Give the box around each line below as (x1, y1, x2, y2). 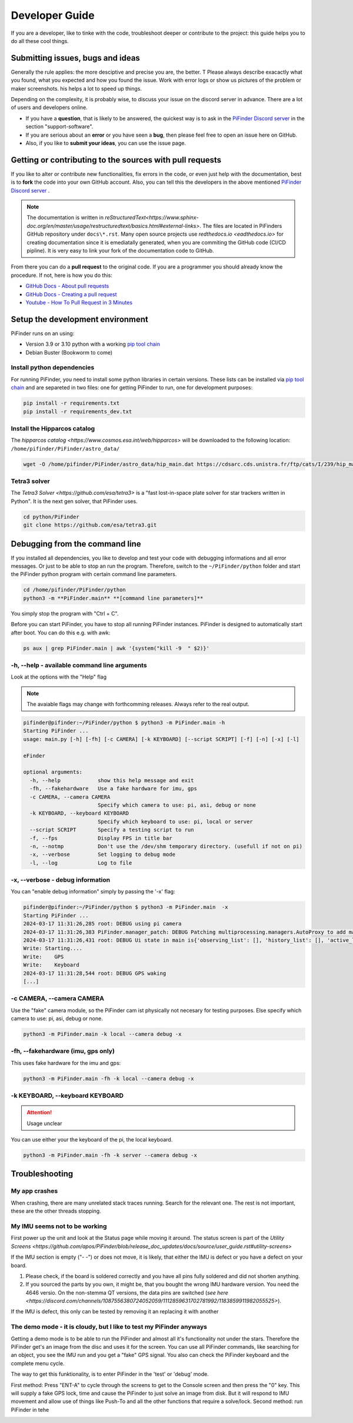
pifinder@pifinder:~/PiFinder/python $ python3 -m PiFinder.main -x (23, 904, 228, 911)
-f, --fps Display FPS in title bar (29, 835, 173, 842)
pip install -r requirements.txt (23, 400, 120, 406)
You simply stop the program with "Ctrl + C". (11, 610, 119, 617)
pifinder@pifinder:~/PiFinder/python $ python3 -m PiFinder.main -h (23, 719, 225, 726)
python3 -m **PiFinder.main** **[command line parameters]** (23, 595, 204, 601)
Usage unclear (26, 1120, 62, 1127)
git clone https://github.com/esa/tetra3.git (23, 522, 157, 528)
